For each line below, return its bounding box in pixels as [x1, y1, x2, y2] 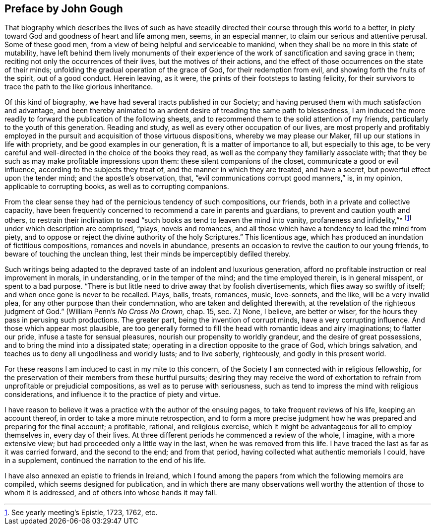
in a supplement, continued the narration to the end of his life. [4, 456, 206, 465]
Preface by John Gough [4, 2, 123, 15]
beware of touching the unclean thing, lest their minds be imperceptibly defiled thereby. [4, 250, 291, 259]
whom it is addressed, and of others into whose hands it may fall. [4, 488, 217, 497]
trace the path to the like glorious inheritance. [4, 82, 153, 91]
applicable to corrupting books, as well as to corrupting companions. [4, 182, 229, 191]
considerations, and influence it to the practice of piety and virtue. [4, 390, 221, 399]
